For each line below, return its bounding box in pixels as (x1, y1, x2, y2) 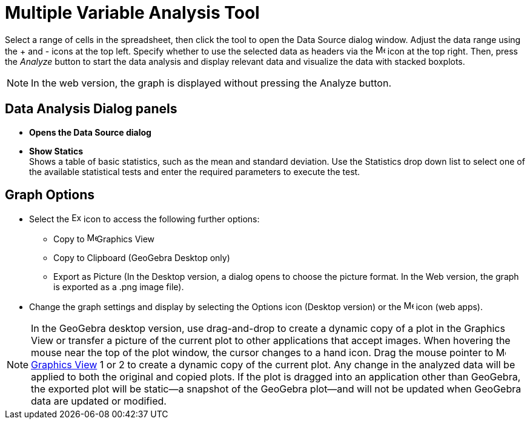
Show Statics (29, 145, 83, 156)
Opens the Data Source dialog (29, 127, 151, 137)
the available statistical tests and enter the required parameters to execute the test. (29, 166, 360, 177)
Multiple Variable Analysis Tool (5, 2, 260, 23)
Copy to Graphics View (53, 234, 155, 245)
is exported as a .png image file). (53, 282, 184, 293)
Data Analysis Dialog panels (5, 101, 177, 117)
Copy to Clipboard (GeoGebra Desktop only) (53, 253, 230, 263)
